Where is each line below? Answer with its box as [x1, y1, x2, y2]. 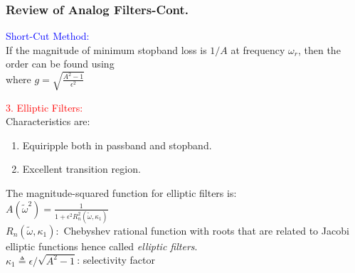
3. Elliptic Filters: [6, 100, 83, 114]
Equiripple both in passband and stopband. [22, 137, 212, 152]
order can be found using [6, 56, 115, 71]
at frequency [231, 42, 285, 57]
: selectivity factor [77, 252, 155, 267]
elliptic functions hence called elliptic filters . [6, 238, 198, 253]
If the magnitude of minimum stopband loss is [6, 42, 207, 57]
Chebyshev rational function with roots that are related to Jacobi [63, 223, 349, 237]
